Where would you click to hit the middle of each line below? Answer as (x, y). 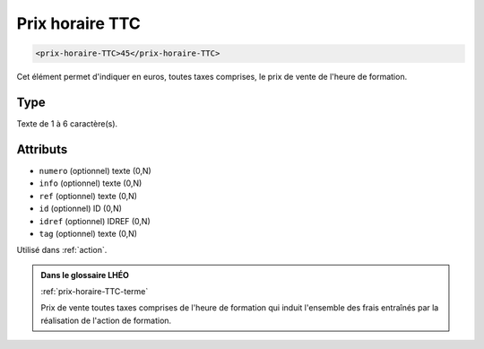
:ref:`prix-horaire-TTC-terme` (95, 292)
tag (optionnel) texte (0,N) (88, 233)
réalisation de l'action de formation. (106, 320)
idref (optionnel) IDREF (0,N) (95, 221)
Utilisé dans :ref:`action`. (62, 250)
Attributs (42, 149)
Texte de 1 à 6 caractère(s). (67, 124)
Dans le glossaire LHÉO (85, 275)
